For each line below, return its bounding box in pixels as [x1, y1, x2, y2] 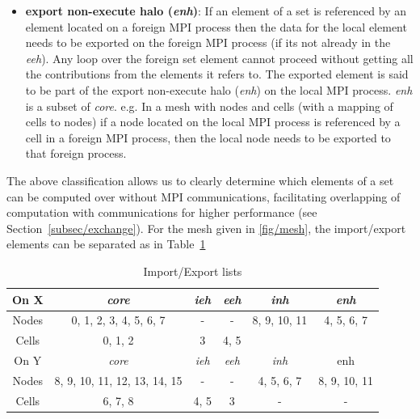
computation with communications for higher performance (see [6, 204, 317, 221]
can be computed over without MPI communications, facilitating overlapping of [6, 188, 401, 205]
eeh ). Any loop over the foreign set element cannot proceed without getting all [25, 49, 414, 66]
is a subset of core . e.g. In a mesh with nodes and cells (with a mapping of [25, 97, 393, 114]
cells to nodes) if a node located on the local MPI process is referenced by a [25, 113, 401, 130]
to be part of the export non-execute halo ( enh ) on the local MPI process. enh [25, 81, 413, 98]
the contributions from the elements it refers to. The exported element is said [25, 66, 409, 83]
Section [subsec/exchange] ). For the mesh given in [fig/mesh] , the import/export [6, 219, 406, 236]
